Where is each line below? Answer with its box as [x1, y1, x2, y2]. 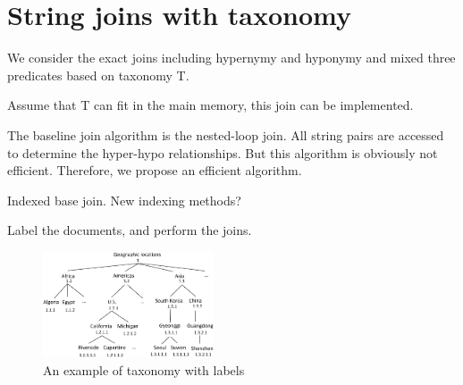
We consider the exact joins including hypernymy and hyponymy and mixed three [7, 48, 456, 67]
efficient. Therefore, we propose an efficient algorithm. [7, 161, 302, 180]
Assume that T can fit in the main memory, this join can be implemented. [7, 96, 414, 114]
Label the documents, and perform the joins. [7, 221, 252, 239]
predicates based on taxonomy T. [7, 65, 189, 84]
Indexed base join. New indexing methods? [7, 190, 241, 209]
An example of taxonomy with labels [43, 360, 245, 379]
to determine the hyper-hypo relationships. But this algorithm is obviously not [7, 143, 438, 162]
